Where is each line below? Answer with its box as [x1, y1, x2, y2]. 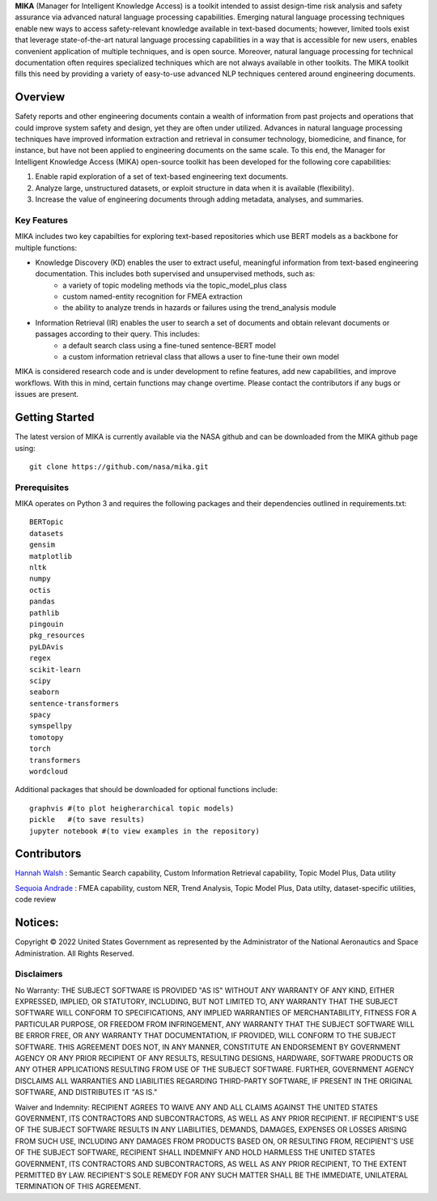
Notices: [15, 916, 59, 930]
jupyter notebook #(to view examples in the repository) [29, 826, 261, 836]
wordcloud [29, 767, 68, 777]
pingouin [29, 620, 64, 628]
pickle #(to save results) [29, 815, 145, 824]
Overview [15, 90, 66, 104]
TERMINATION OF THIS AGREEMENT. [15, 1182, 142, 1191]
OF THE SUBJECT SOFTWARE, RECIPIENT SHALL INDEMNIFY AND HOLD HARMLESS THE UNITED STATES [15, 1148, 375, 1157]
